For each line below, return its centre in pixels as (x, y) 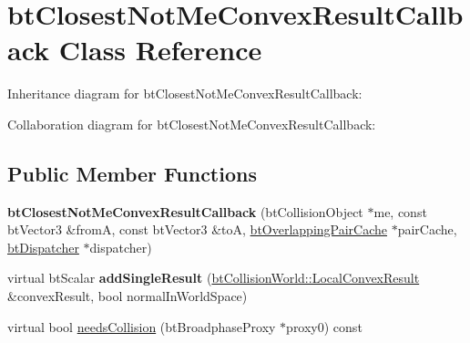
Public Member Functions (132, 173)
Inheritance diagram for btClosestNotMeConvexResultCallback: (185, 94)
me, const (400, 211)
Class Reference (160, 50)
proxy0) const (324, 326)
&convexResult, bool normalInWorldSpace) (128, 296)
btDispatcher (43, 247)
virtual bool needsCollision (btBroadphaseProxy (142, 326)
